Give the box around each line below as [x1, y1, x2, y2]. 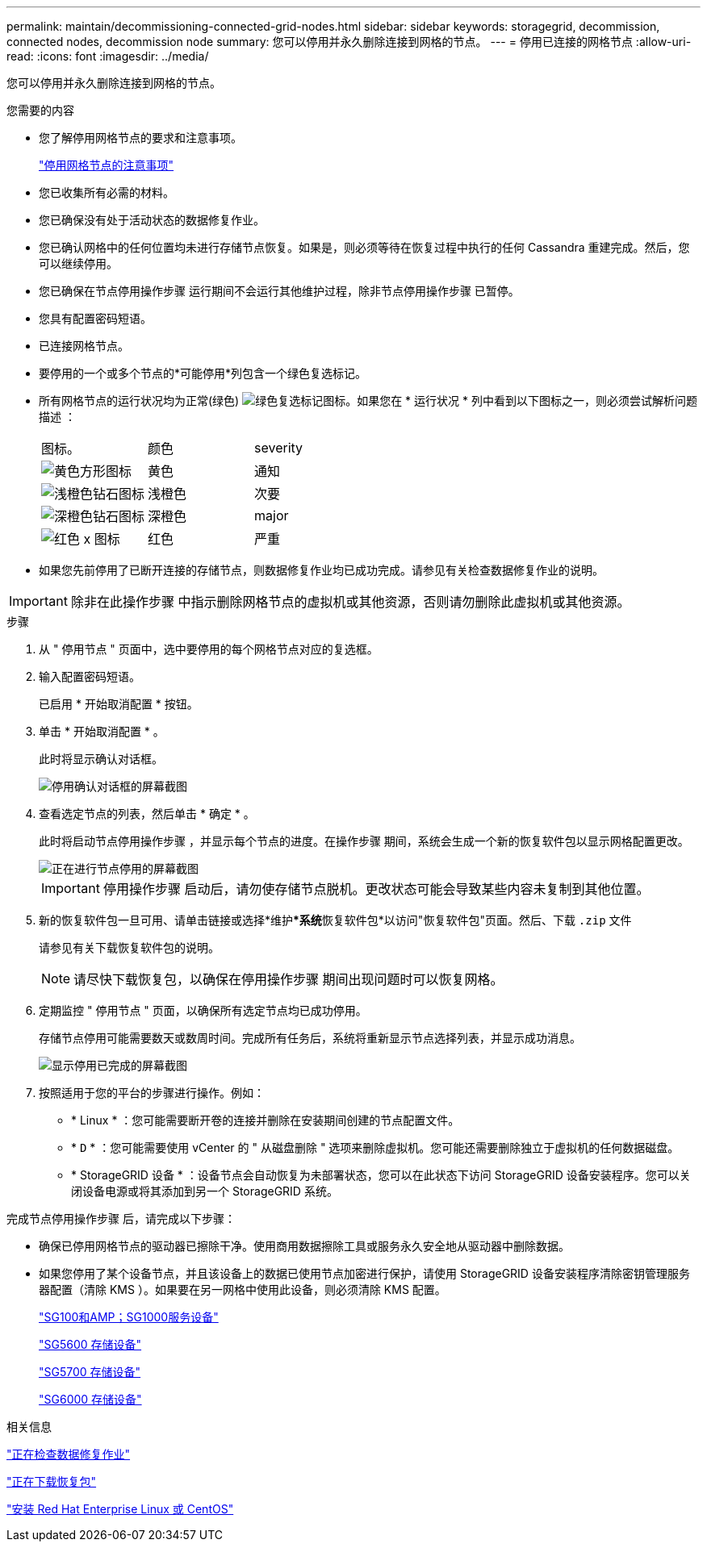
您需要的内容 [6, 103, 74, 117]
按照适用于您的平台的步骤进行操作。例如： [39, 1086, 265, 1099]
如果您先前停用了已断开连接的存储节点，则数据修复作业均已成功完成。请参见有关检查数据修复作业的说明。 [39, 563, 604, 577]
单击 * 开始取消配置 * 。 [39, 724, 165, 738]
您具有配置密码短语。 [39, 311, 152, 325]
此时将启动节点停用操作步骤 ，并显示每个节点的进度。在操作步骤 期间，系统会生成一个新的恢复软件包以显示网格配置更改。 [39, 834, 689, 848]
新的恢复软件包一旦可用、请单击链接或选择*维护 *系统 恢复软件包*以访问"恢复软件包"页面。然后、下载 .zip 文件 [39, 913, 632, 927]
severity [254, 440, 303, 456]
